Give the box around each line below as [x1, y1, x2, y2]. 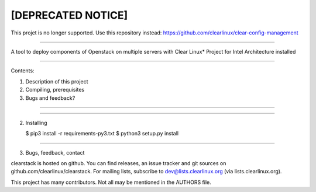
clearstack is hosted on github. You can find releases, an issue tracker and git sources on [11, 160, 226, 167]
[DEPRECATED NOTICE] [11, 9, 128, 22]
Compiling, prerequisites [25, 86, 85, 93]
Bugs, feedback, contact [25, 149, 85, 156]
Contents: [11, 67, 35, 74]
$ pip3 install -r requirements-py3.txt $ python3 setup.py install [25, 130, 178, 137]
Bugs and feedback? [25, 94, 75, 102]
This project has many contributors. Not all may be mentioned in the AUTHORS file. [11, 179, 211, 186]
